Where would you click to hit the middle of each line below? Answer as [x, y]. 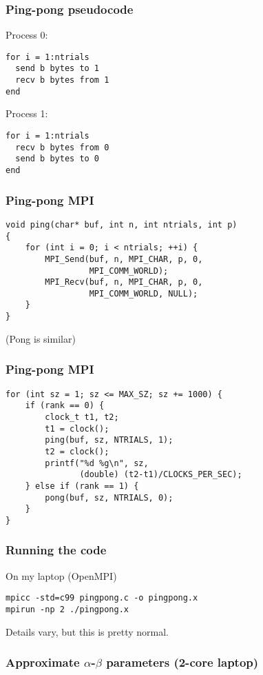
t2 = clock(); [77, 451]
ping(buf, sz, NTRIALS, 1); [109, 440]
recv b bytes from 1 [62, 80]
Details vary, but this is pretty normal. [87, 631]
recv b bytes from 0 [62, 147]
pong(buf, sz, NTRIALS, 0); [109, 497]
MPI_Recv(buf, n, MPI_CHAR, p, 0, [124, 282]
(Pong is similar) [41, 338]
